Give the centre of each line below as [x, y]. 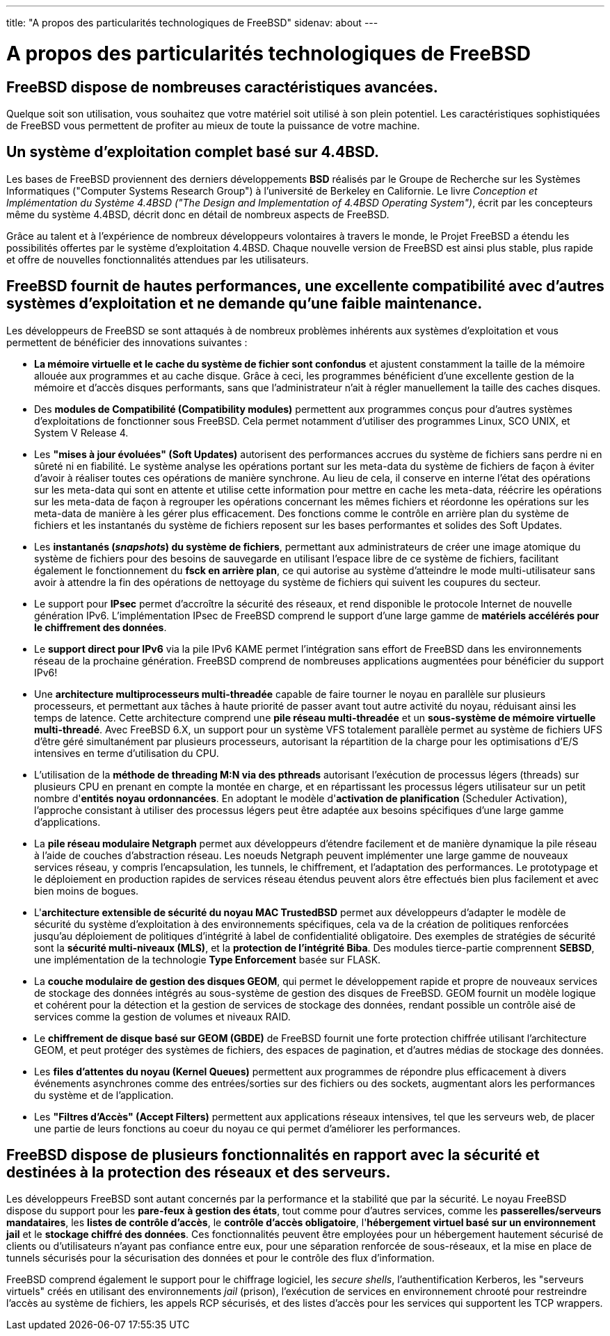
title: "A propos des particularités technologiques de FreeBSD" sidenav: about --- [192, 23]
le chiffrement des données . [101, 627]
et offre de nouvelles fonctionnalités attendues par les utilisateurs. [158, 259]
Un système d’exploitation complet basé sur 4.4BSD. [193, 152]
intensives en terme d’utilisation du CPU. [127, 753]
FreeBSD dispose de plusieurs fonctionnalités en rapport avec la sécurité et [273, 1155]
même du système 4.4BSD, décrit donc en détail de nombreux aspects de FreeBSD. [198, 214]
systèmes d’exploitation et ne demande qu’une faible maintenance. [244, 304]
